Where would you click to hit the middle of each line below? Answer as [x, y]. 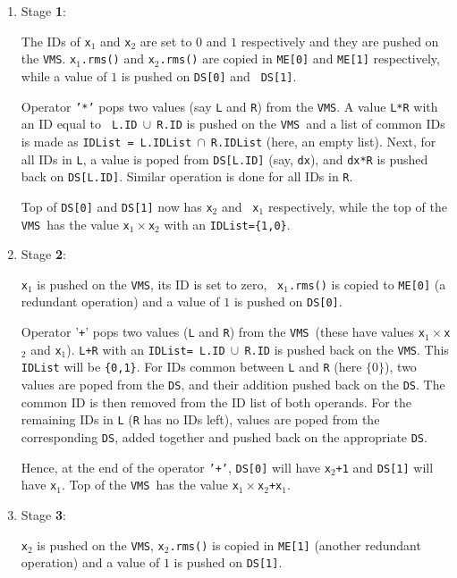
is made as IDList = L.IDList [106, 141]
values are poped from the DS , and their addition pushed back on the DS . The [233, 385]
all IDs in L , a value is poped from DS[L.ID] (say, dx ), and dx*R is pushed [224, 159]
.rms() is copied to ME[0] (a [367, 284]
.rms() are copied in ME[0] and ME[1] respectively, [300, 59]
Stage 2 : [43, 254]
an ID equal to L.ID [79, 124]
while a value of [64, 75]
